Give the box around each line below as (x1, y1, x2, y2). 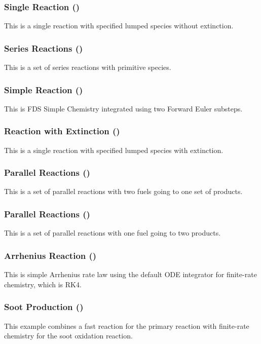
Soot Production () (4, 300, 84, 313)
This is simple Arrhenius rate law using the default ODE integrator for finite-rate (4, 269, 257, 280)
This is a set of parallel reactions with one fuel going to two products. (4, 227, 221, 238)
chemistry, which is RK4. (4, 279, 82, 289)
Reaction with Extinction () (4, 125, 120, 137)
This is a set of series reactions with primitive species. (4, 62, 171, 72)
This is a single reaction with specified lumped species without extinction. (4, 20, 234, 31)
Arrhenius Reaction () (4, 249, 97, 261)
